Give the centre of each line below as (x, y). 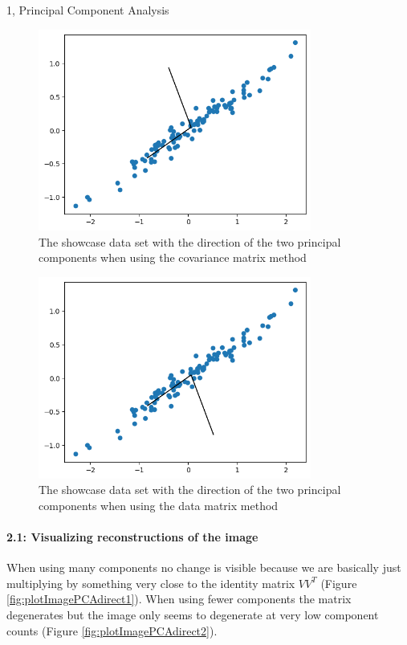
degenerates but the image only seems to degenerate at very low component (193, 614)
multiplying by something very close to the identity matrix (151, 583)
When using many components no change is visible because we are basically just (204, 567)
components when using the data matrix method (159, 505)
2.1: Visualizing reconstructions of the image (132, 536)
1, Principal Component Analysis (88, 10)
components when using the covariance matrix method (173, 257)
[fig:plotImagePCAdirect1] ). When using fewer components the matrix (179, 599)
